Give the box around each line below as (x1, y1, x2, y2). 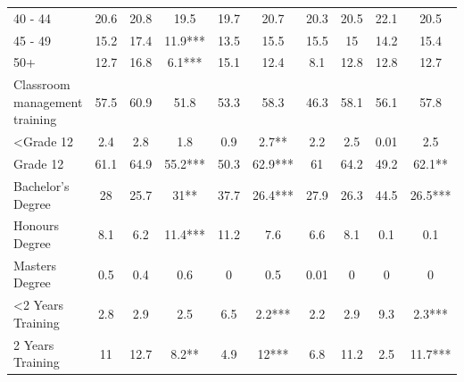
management (13, 92, 83, 111)
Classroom (13, 75, 70, 94)
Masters (13, 255, 57, 274)
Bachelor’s (13, 177, 70, 195)
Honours (13, 216, 60, 235)
